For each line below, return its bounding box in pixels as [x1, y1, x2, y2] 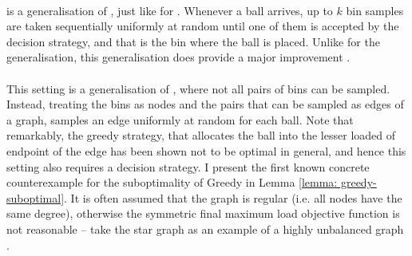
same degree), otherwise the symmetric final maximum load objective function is [6, 205, 400, 222]
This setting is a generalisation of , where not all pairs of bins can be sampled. [6, 80, 390, 96]
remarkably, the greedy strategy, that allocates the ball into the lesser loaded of [6, 127, 396, 144]
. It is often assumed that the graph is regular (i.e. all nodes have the [64, 189, 402, 206]
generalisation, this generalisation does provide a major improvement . [6, 49, 351, 65]
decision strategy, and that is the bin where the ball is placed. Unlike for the [6, 33, 380, 49]
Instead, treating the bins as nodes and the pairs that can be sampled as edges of [6, 96, 404, 112]
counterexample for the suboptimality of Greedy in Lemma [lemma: [6, 174, 338, 191]
